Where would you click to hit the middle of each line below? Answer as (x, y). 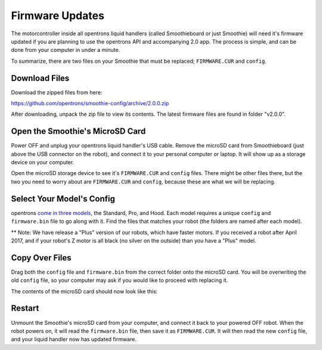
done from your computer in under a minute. (66, 50)
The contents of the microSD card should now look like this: (84, 291)
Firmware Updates (58, 16)
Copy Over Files (41, 258)
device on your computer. (43, 162)
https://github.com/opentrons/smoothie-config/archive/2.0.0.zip (90, 103)
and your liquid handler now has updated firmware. (74, 339)
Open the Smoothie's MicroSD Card (78, 131)
